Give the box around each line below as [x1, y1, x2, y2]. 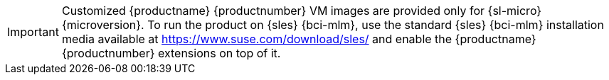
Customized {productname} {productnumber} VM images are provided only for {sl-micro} [61, 4, 542, 18]
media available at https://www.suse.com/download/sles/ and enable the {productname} [61, 32, 536, 46]
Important [7, 25, 59, 39]
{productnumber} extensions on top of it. [61, 46, 281, 60]
